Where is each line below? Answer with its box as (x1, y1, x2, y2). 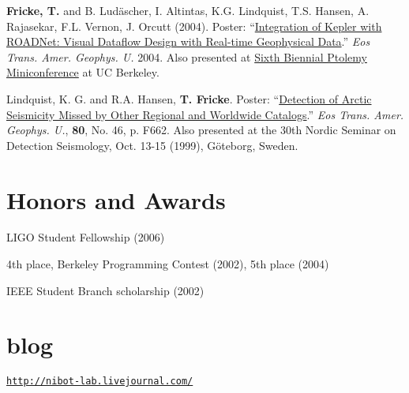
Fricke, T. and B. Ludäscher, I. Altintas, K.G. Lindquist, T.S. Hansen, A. (6, 2, 370, 18)
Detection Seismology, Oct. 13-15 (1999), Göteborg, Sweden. (6, 137, 298, 153)
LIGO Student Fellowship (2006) (6, 229, 165, 245)
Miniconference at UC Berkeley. (6, 64, 159, 80)
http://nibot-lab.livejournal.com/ (6, 376, 193, 387)
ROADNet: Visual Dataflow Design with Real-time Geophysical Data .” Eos (6, 33, 370, 50)
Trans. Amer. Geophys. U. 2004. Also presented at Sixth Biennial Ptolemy (6, 48, 367, 65)
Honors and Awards (6, 183, 226, 215)
